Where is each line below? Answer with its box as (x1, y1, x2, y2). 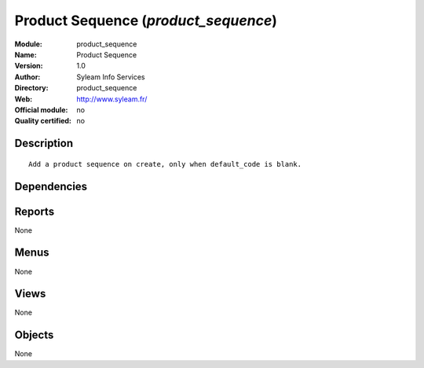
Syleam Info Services (76, 72, 145, 82)
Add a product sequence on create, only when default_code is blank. (28, 160, 302, 168)
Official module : (14, 105, 68, 114)
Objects (14, 329, 54, 342)
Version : (14, 61, 43, 71)
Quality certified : (14, 116, 72, 126)
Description (14, 137, 74, 150)
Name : (14, 50, 37, 59)
